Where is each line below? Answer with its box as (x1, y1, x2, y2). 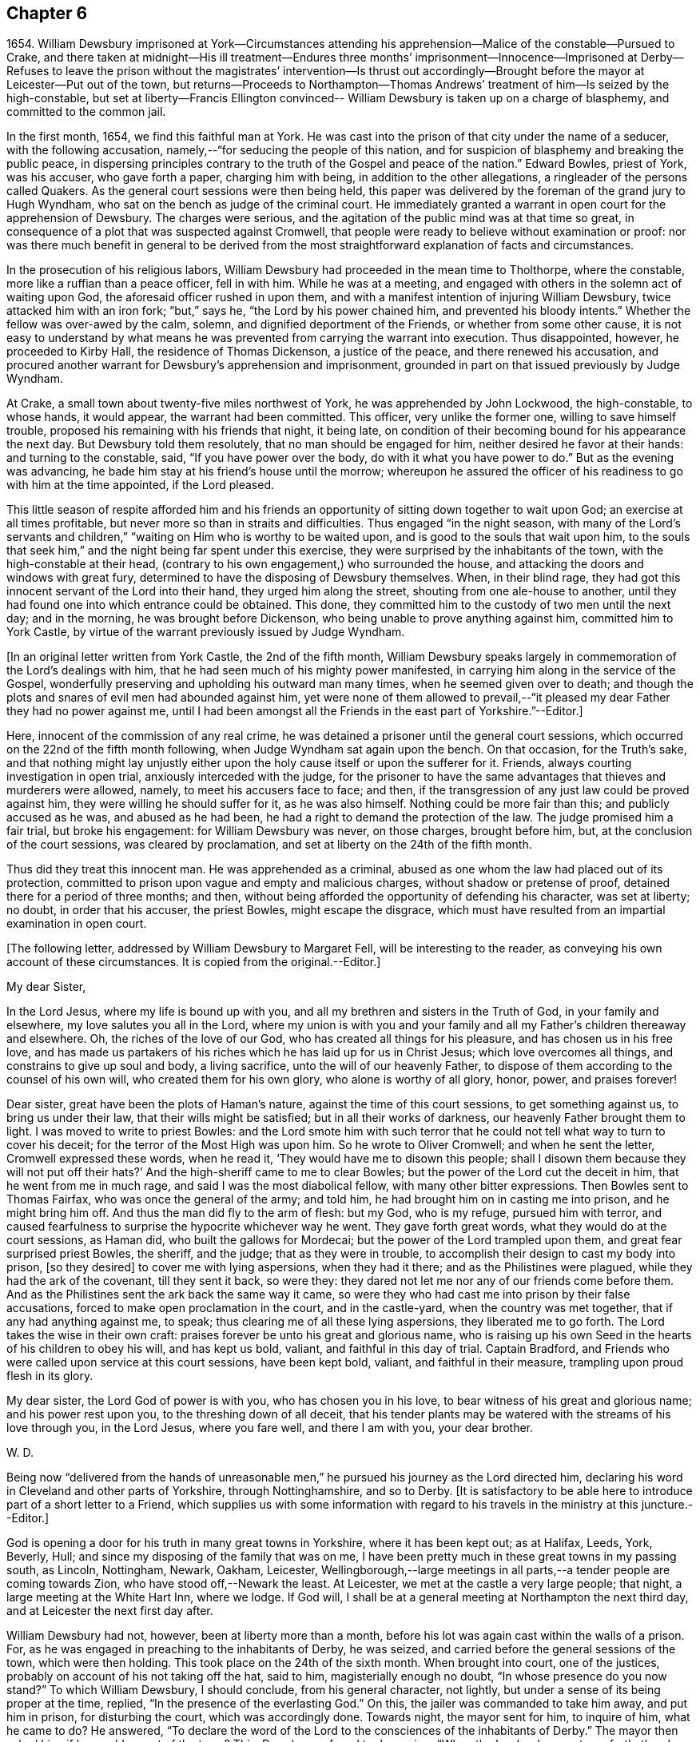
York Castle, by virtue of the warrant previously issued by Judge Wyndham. (6, 625, 405, 639)
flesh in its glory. (6, 1369, 93, 1383)
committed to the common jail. (6, 105, 166, 119)
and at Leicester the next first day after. (6, 1604, 213, 1618)
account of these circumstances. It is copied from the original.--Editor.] (6, 955, 381, 969)
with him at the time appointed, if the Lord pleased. (6, 478, 275, 492)
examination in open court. (6, 917, 147, 931)
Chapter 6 (6, 3, 88, 23)
